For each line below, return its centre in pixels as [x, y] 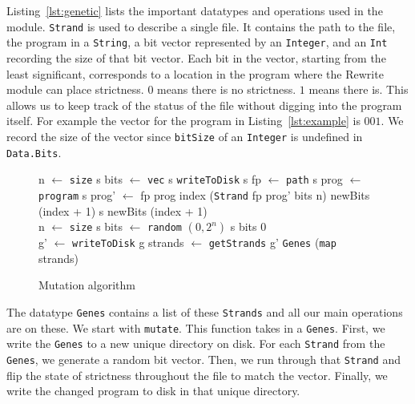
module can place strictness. [75, 89]
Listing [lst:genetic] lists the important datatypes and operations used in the [195, 10]
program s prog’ [77, 194]
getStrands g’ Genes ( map [272, 242]
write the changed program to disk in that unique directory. [153, 391]
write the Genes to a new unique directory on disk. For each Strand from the [196, 343]
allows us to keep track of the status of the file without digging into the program [204, 105]
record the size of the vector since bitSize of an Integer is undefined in [185, 136]
